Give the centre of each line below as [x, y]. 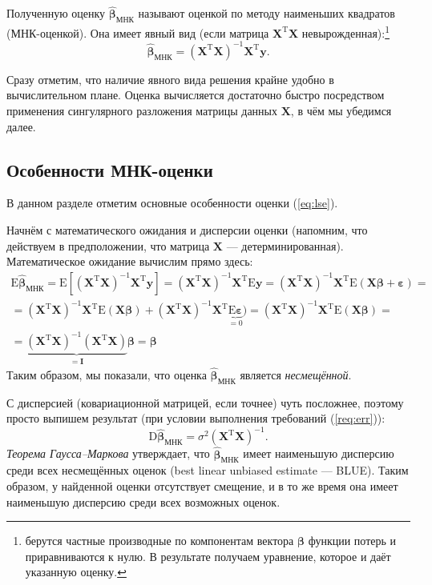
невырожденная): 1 [346, 32]
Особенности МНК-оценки [110, 169]
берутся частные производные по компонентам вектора [159, 541]
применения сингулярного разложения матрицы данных [142, 110]
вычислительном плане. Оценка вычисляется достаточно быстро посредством [196, 95]
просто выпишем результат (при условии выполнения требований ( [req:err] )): [196, 418]
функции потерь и [352, 541]
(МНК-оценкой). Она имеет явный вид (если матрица [138, 32]
